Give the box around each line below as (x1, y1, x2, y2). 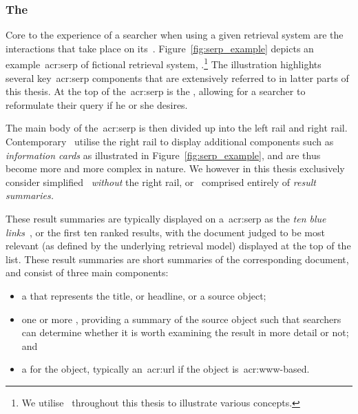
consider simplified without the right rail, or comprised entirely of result (6, 174, 316, 189)
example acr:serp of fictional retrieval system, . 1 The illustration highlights (6, 55, 322, 72)
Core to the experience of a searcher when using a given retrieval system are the (6, 28, 344, 42)
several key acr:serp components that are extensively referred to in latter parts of (6, 70, 349, 85)
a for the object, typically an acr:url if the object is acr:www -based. (21, 362, 310, 376)
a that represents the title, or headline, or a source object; (21, 288, 266, 302)
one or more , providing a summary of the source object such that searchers (21, 311, 341, 326)
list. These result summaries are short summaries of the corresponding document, (6, 251, 349, 266)
